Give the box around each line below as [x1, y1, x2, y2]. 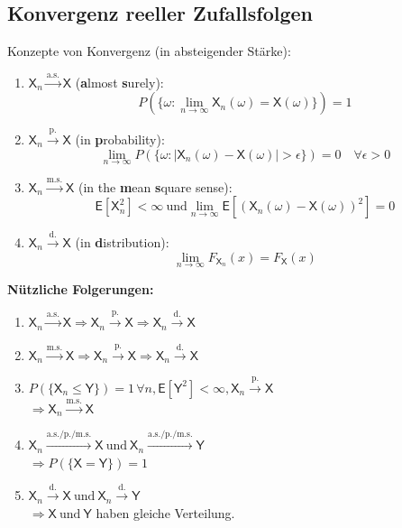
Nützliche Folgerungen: [7, 279, 154, 298]
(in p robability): [75, 129, 165, 148]
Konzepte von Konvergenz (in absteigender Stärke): [7, 42, 291, 60]
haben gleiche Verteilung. [96, 503, 235, 522]
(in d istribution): [75, 232, 169, 251]
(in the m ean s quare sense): [78, 177, 233, 196]
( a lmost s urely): [75, 72, 164, 91]
